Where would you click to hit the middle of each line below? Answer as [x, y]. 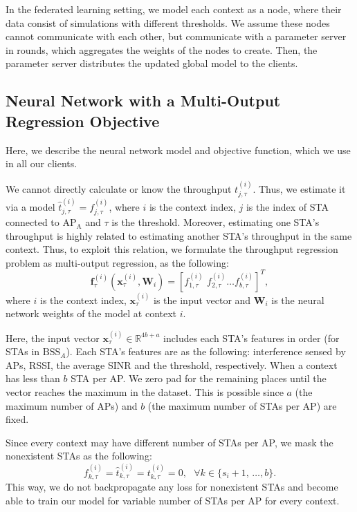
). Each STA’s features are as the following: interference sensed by [206, 351]
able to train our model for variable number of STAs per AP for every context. [173, 500]
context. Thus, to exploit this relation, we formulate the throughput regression [172, 249]
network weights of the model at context [91, 313]
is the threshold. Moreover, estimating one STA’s [216, 222]
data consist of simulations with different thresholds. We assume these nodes [168, 22]
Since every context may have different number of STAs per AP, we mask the [170, 442]
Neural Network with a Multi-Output [143, 101]
